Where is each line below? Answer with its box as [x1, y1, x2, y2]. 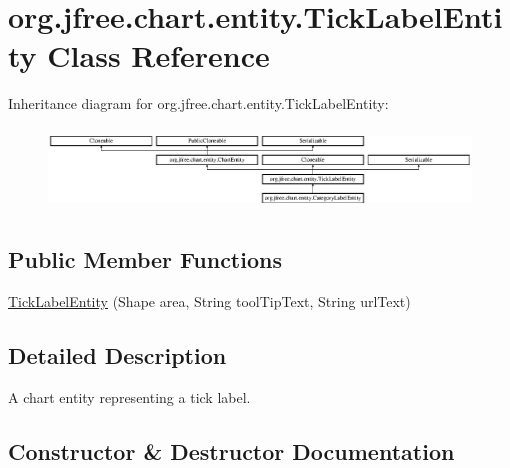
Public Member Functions [8, 244, 282, 275]
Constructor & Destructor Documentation [8, 435, 455, 466]
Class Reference [47, 35, 270, 76]
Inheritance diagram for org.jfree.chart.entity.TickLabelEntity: [8, 93, 389, 114]
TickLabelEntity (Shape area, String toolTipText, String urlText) [8, 291, 411, 312]
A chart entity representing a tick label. [8, 386, 251, 407]
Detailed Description [8, 340, 227, 370]
